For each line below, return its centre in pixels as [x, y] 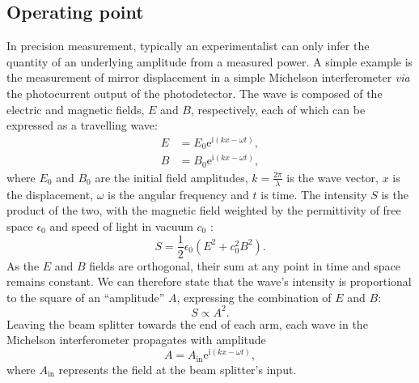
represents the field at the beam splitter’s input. [178, 369]
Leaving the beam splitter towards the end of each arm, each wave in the [187, 323]
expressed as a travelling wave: [82, 125]
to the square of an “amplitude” [86, 297]
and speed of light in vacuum [121, 226]
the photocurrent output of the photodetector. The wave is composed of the [195, 93]
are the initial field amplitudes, [171, 177]
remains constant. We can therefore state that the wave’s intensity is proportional [209, 281]
